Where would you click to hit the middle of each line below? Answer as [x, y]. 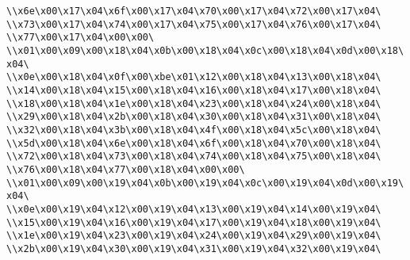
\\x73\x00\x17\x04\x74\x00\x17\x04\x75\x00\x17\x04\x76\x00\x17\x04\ [194, 24]
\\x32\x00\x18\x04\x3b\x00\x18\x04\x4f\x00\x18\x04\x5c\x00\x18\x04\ [194, 130]
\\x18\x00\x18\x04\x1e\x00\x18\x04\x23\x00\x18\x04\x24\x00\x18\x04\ [194, 103]
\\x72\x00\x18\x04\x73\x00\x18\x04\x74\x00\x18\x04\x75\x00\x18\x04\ [194, 157]
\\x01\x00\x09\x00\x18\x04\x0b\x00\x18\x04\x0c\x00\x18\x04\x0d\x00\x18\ [205, 50]
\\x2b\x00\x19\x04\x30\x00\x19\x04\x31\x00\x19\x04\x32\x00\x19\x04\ [194, 249]
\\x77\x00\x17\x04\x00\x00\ [80, 38]
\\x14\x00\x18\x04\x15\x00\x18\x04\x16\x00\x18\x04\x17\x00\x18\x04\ [194, 90]
